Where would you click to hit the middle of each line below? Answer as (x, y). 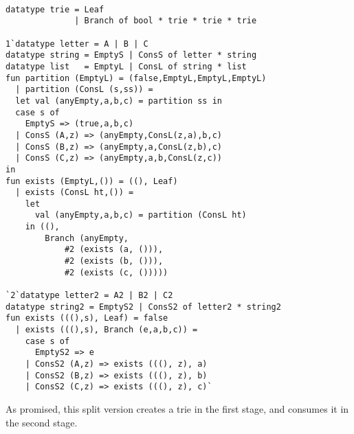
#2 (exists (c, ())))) (116, 272)
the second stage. (42, 422)
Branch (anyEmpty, (87, 238)
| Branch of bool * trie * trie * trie (166, 21)
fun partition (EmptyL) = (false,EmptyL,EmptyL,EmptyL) (136, 78)
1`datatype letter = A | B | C (77, 44)
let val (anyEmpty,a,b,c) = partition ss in (119, 101)
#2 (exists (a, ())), (114, 250)
